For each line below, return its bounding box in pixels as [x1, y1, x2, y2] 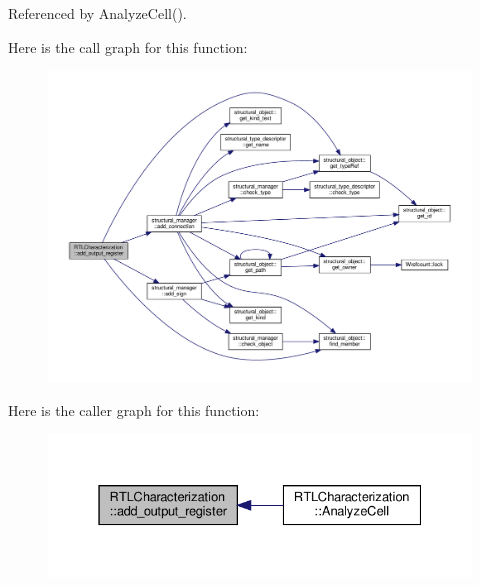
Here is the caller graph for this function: [8, 399, 260, 420]
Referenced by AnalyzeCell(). [8, 3, 187, 23]
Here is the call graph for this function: [8, 36, 248, 57]
